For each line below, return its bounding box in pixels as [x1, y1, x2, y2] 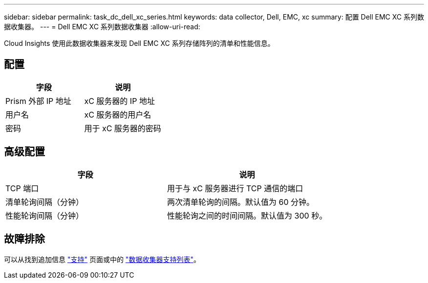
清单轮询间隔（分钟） [5, 197, 84, 207]
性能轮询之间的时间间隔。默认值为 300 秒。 [167, 210, 327, 221]
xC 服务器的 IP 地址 [84, 96, 155, 106]
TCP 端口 [5, 183, 39, 193]
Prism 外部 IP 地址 [5, 96, 71, 106]
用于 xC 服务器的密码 [84, 123, 161, 133]
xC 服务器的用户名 [84, 109, 151, 120]
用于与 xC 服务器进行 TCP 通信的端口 [167, 183, 303, 193]
